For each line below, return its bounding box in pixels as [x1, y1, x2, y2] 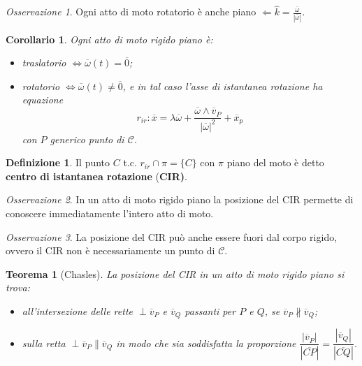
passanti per [184, 303, 236, 318]
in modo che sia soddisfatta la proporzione [116, 335, 296, 350]
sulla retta [22, 335, 66, 350]
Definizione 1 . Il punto [6, 155, 110, 170]
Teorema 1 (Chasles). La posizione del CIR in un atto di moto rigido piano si [6, 266, 345, 281]
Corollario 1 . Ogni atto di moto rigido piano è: [6, 31, 213, 46]
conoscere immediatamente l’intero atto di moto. [6, 205, 214, 220]
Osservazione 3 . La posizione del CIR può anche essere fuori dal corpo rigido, [6, 229, 338, 244]
